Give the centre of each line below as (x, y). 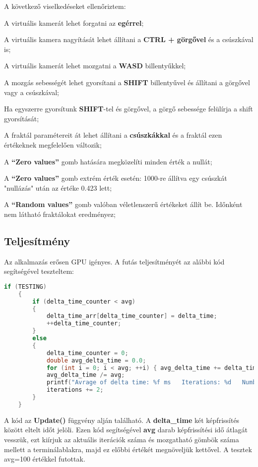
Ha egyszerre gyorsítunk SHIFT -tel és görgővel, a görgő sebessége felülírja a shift (129, 109)
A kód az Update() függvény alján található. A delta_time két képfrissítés (122, 420)
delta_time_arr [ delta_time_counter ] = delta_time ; (132, 316)
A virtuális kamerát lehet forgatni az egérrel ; (74, 23)
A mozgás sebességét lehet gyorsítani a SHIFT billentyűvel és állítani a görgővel (127, 82)
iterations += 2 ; (75, 390)
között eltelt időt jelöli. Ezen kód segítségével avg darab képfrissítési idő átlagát (126, 430)
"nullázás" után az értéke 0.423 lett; (58, 187)
